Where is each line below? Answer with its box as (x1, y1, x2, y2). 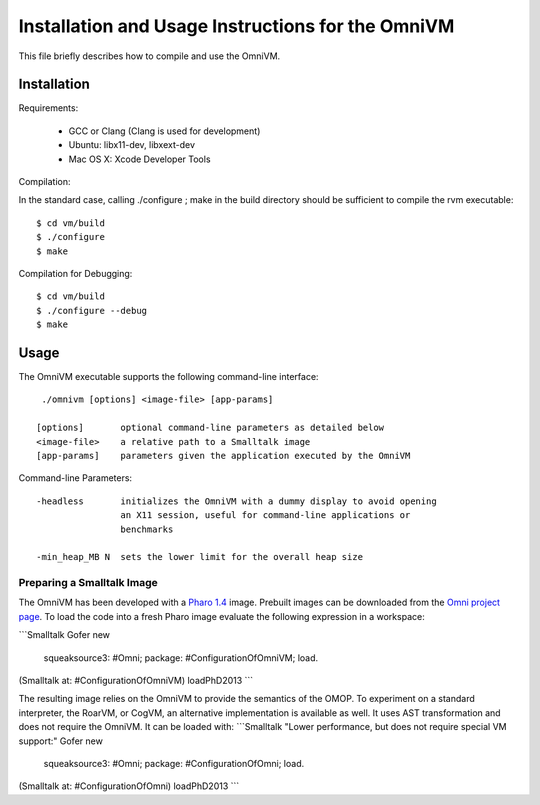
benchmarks (120, 523, 174, 535)
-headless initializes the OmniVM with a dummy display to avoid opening (36, 495, 437, 507)
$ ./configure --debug (36, 305, 148, 316)
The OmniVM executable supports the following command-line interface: (18, 371, 319, 383)
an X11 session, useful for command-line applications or (120, 510, 411, 521)
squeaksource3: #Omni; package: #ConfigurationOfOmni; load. (43, 758, 305, 769)
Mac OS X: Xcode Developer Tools (68, 153, 211, 165)
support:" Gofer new (18, 735, 104, 747)
